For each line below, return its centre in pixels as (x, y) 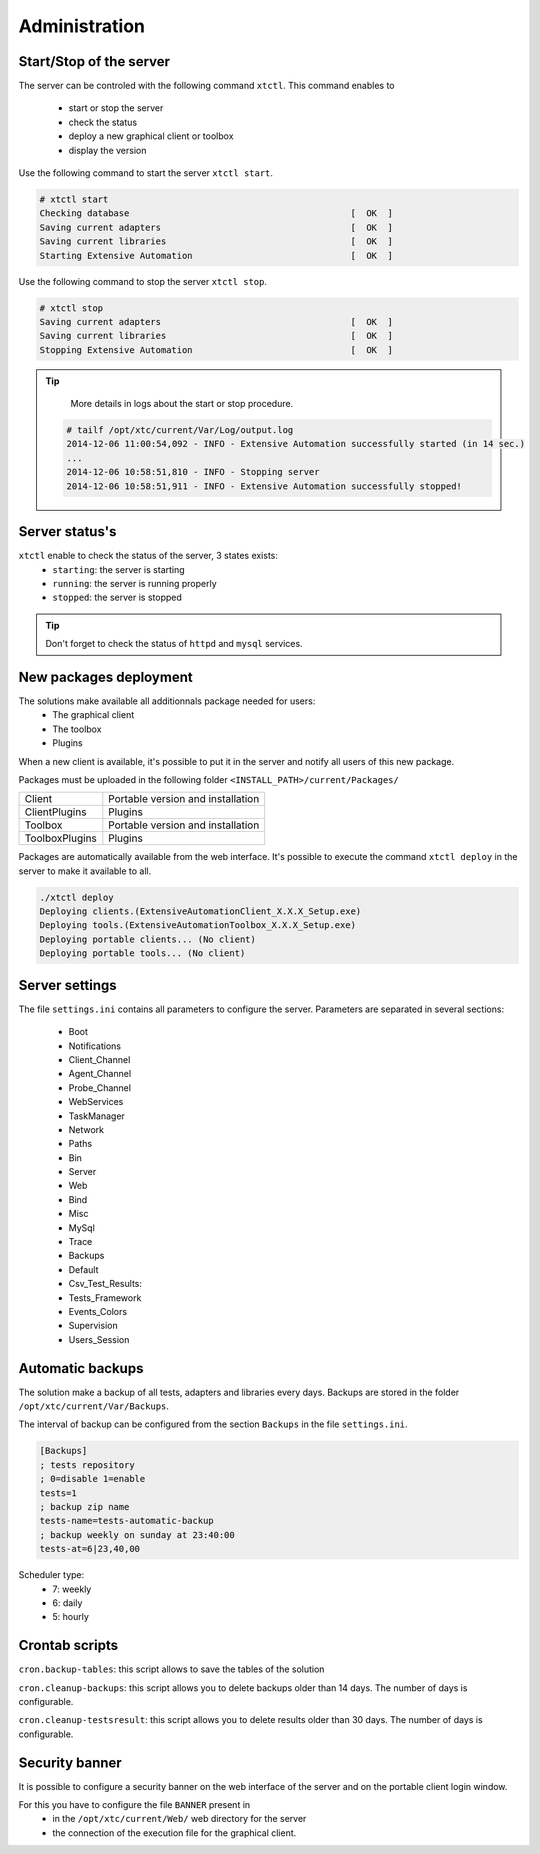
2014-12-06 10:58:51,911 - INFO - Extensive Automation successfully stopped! (264, 486)
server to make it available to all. (85, 871)
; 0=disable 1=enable (92, 1479)
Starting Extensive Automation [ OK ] (216, 255)
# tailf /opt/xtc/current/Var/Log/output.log (180, 430)
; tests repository (87, 1464)
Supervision (93, 1326)
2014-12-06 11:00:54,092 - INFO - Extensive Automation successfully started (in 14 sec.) (295, 444)
